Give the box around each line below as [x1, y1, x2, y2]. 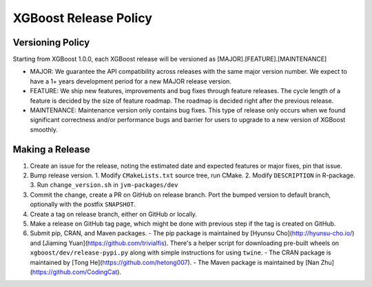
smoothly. [30, 125, 59, 134]
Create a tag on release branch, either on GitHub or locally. [30, 210, 198, 218]
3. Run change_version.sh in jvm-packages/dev [30, 181, 178, 189]
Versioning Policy [12, 37, 90, 48]
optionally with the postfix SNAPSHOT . [30, 200, 136, 208]
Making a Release [12, 143, 91, 155]
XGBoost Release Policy [12, 10, 153, 26]
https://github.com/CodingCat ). [32, 268, 122, 276]
